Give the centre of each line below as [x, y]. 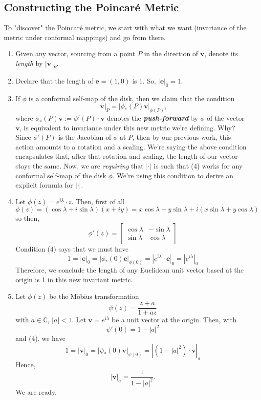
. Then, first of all [98, 201]
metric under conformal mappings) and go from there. [85, 37]
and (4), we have [40, 338]
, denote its [221, 53]
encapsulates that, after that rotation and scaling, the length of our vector [127, 156]
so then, [27, 218]
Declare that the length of [54, 80]
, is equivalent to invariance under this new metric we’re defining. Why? [127, 127]
